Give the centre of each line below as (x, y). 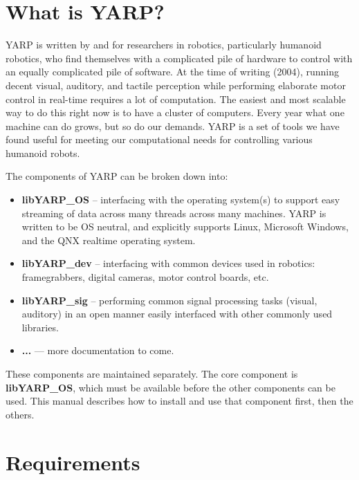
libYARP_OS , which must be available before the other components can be (171, 387)
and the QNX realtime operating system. (109, 240)
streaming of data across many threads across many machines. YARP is (174, 213)
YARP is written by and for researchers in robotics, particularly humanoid (164, 45)
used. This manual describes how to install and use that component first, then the (179, 401)
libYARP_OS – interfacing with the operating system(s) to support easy (181, 200)
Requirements (73, 462)
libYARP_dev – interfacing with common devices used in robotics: (168, 263)
